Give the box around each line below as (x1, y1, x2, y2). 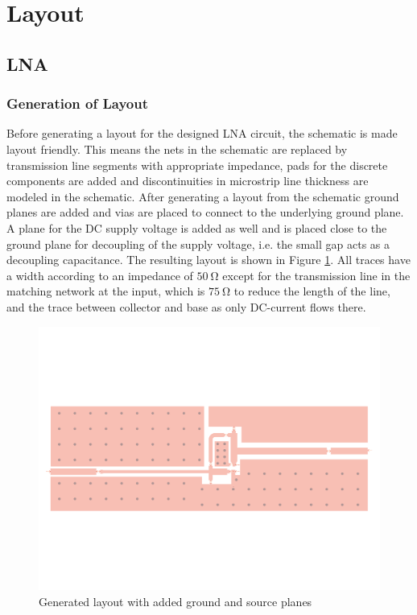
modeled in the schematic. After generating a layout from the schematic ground (6, 188, 399, 204)
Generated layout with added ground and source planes (39, 592, 312, 609)
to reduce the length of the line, (233, 283, 390, 299)
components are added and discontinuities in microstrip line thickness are (6, 172, 369, 189)
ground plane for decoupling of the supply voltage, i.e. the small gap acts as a (6, 235, 390, 252)
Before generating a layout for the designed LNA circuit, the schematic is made (6, 125, 398, 142)
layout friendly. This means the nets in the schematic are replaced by (6, 140, 348, 157)
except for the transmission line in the (222, 266, 411, 283)
